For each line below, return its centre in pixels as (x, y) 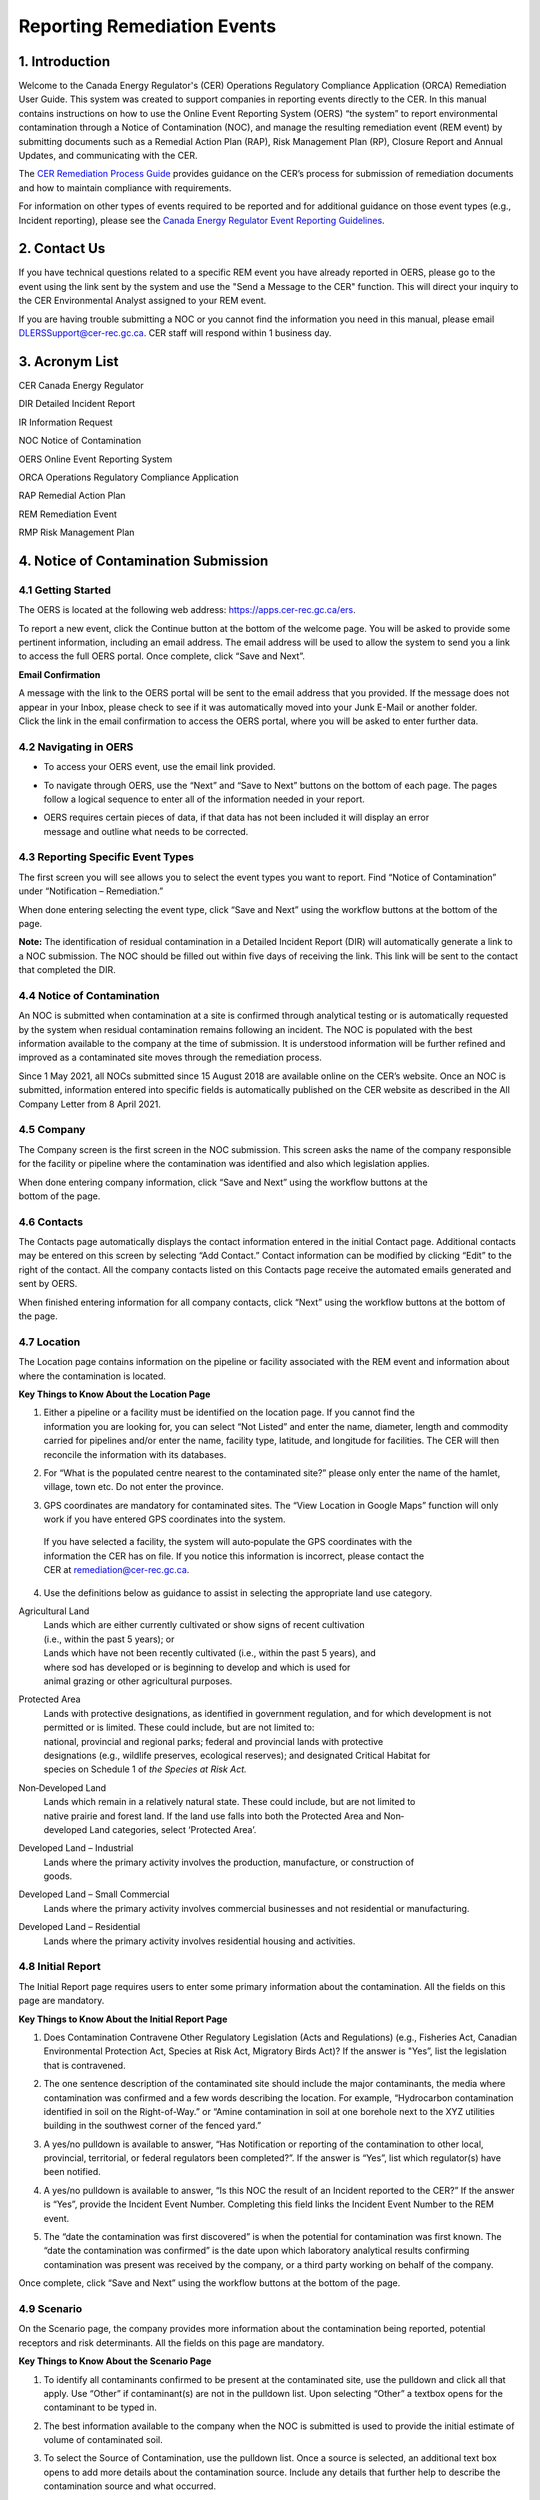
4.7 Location (49, 1342)
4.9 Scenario (50, 2308)
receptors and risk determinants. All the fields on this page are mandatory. (171, 2342)
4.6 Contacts (51, 1222)
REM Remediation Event (67, 514)
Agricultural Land (54, 1611)
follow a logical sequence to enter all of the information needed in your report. (204, 799)
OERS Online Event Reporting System (95, 459)
